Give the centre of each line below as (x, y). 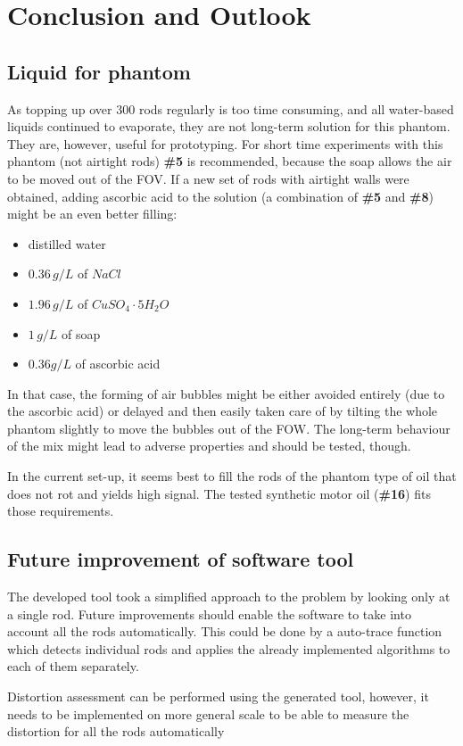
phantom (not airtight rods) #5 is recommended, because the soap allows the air (230, 161)
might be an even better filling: (92, 214)
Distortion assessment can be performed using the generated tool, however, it (218, 696)
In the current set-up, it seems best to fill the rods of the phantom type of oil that (232, 476)
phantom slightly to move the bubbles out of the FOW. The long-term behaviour (229, 428)
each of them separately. (73, 666)
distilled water (67, 243)
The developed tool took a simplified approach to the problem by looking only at (229, 597)
